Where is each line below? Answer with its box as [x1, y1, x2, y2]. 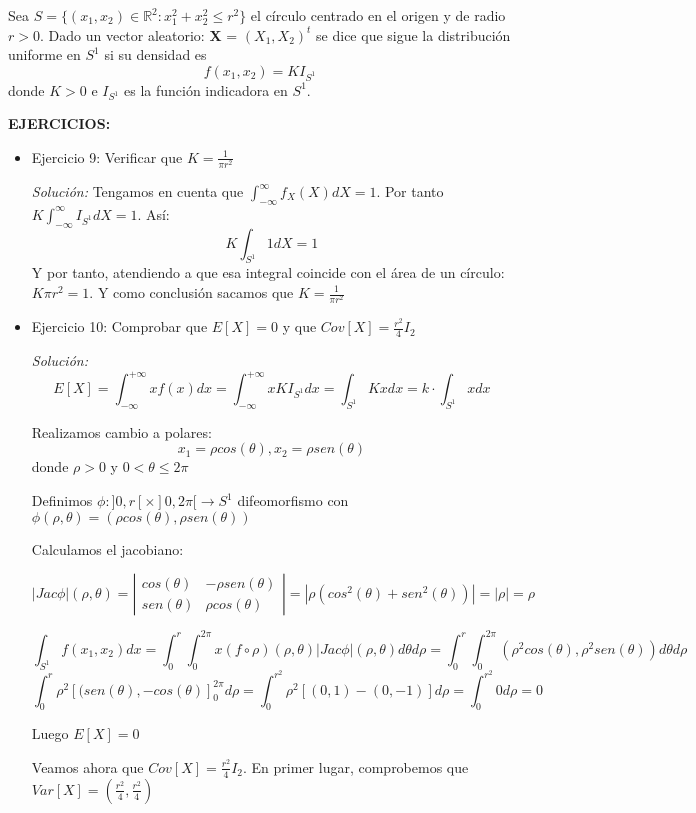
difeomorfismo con [237, 490, 349, 511]
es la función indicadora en [124, 79, 288, 100]
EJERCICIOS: [8, 113, 111, 134]
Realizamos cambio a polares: [31, 421, 212, 442]
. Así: [137, 203, 170, 224]
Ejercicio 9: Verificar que [31, 146, 183, 167]
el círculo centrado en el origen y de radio [250, 5, 506, 25]
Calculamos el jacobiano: [31, 538, 184, 559]
